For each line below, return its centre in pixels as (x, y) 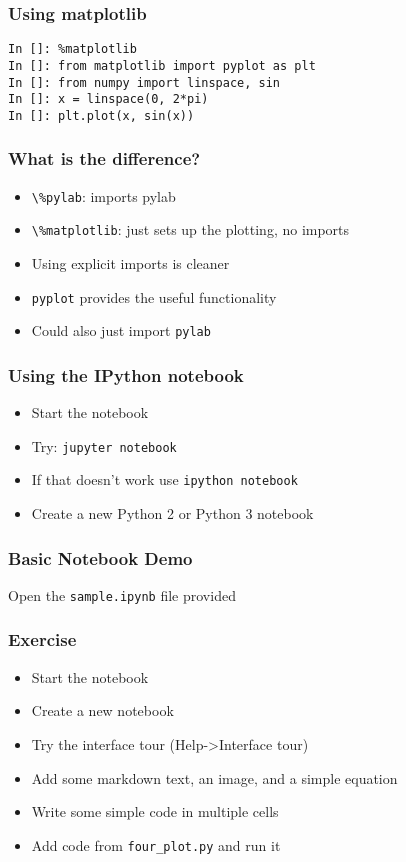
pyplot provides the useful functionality (154, 296)
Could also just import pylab (121, 330)
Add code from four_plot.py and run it (156, 844)
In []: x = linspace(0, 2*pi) (108, 99)
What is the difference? (104, 158)
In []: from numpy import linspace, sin (144, 82)
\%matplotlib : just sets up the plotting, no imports (190, 229)
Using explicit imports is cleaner (130, 263)
